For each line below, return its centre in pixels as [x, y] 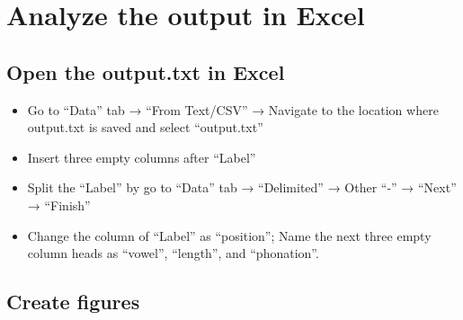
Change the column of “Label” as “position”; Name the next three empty [229, 235]
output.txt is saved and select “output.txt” [145, 127]
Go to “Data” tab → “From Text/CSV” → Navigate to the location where [233, 109]
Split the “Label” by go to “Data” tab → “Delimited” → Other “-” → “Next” [242, 187]
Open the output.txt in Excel [146, 71]
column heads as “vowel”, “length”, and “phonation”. [173, 253]
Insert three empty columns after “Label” [142, 157]
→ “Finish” [59, 204]
